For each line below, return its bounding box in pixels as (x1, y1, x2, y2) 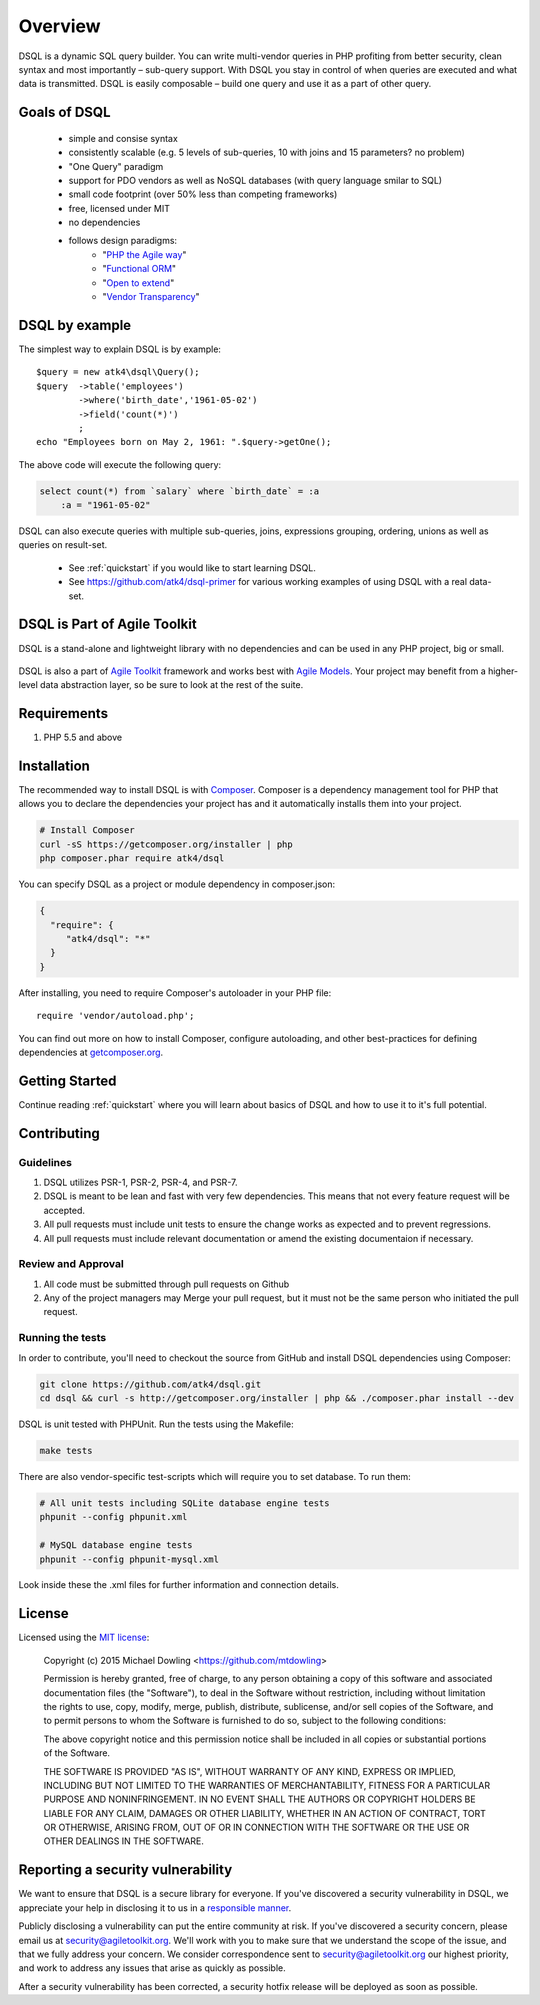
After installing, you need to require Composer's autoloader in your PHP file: (18, 986, 332, 999)
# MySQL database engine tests (39, 1540, 194, 1551)
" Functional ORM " (102, 263, 177, 275)
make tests (39, 1445, 93, 1456)
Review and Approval (18, 1257, 124, 1271)
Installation (18, 758, 90, 774)
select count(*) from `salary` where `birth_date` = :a (39, 485, 320, 497)
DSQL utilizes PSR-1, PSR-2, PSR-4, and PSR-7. (43, 1176, 238, 1188)
